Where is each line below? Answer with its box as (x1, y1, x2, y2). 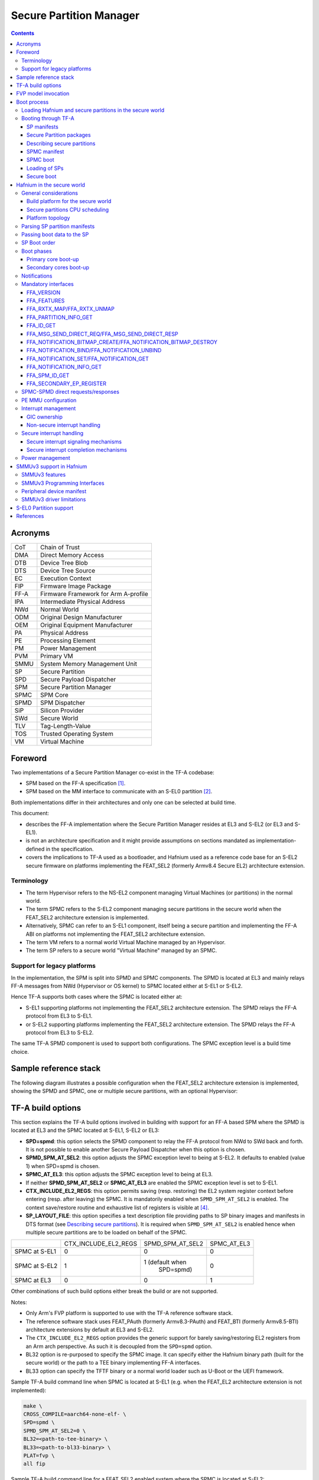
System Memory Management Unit (40, 660, 138, 668)
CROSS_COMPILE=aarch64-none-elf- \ (23, 1411, 126, 1418)
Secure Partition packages (27, 131, 91, 139)
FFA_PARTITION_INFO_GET (27, 314, 93, 321)
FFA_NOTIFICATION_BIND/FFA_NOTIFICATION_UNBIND (27, 347, 162, 354)
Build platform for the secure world (27, 198, 112, 205)
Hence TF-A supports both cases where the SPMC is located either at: (11, 993, 183, 1000)
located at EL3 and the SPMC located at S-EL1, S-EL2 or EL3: (11, 1127, 159, 1134)
